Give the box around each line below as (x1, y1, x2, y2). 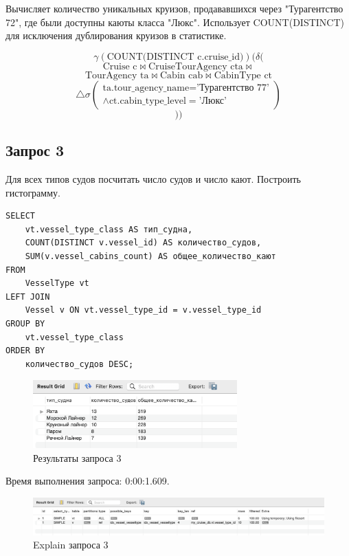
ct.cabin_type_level (109, 96, 186, 107)
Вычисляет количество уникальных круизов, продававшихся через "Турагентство (5, 1, 344, 15)
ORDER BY (5, 346, 45, 356)
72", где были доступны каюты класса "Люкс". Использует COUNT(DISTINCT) (5, 14, 345, 29)
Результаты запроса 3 (33, 450, 122, 465)
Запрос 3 (5, 140, 65, 161)
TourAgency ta (85, 70, 149, 80)
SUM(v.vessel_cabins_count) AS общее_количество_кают (25, 251, 276, 261)
